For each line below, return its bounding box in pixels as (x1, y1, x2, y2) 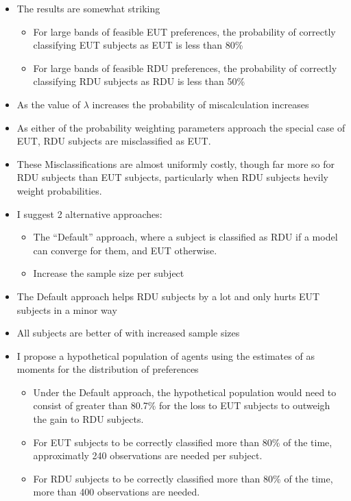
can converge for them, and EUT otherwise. (33, 243, 217, 257)
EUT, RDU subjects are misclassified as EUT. (16, 134, 211, 148)
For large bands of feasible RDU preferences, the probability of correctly (33, 60, 337, 75)
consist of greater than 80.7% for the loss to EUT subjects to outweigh (33, 398, 330, 413)
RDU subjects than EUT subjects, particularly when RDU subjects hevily (16, 170, 328, 184)
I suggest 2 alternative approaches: (16, 206, 162, 221)
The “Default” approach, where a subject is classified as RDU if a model (33, 230, 338, 244)
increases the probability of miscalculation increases (92, 97, 309, 111)
